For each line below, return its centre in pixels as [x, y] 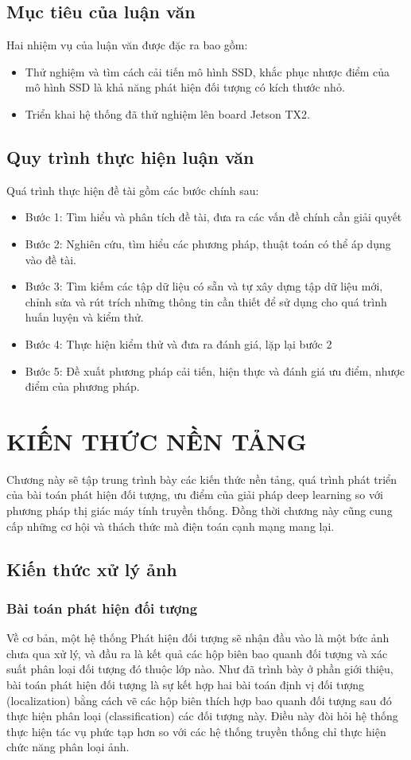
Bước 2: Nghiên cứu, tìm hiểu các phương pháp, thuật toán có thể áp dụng [208, 243]
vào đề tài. [50, 259]
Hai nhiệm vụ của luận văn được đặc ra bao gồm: [127, 45]
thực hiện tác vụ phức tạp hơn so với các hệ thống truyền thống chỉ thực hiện [196, 731]
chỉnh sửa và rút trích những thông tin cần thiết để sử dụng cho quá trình [206, 301]
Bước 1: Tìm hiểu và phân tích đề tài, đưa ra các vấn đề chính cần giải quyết [213, 217]
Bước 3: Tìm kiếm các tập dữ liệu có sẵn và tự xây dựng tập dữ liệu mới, [204, 286]
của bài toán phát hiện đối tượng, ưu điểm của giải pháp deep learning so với [195, 495]
